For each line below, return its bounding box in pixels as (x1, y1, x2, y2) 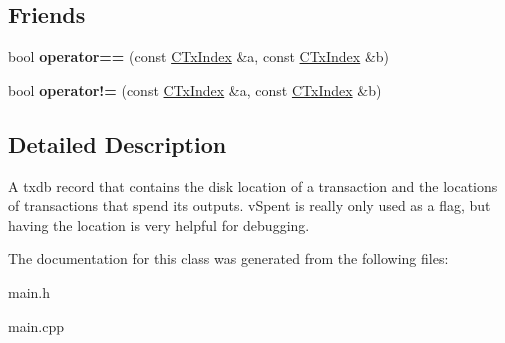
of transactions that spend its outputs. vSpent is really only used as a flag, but (8, 195, 491, 216)
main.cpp (8, 315, 65, 336)
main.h (8, 281, 51, 302)
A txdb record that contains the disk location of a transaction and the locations (8, 175, 498, 196)
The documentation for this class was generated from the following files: (8, 248, 449, 269)
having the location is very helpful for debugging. (8, 214, 310, 235)
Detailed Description (8, 128, 227, 159)
